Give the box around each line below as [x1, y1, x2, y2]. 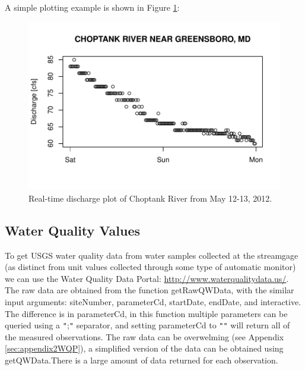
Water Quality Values [5, 221, 141, 239]
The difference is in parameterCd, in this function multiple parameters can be [5, 307, 288, 319]
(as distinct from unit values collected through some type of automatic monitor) [5, 261, 296, 273]
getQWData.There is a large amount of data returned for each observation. [5, 354, 278, 366]
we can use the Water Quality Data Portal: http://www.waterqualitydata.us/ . [5, 272, 289, 284]
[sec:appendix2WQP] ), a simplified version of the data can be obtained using [5, 342, 284, 355]
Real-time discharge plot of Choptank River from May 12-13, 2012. [28, 192, 272, 204]
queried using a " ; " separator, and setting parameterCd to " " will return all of [5, 319, 290, 331]
